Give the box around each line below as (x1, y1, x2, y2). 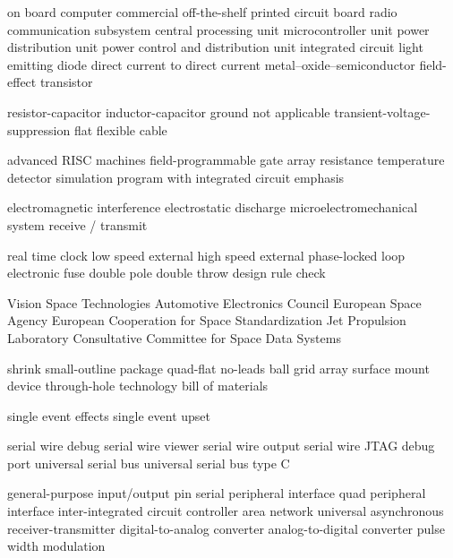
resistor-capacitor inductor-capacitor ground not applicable (7, 102, 330, 121)
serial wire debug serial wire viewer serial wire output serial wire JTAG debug (7, 436, 435, 455)
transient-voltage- (334, 102, 431, 121)
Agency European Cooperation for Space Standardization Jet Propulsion (7, 311, 406, 330)
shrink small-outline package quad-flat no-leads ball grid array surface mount (7, 358, 430, 377)
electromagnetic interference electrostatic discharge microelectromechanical (7, 198, 418, 217)
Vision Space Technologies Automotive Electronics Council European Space (7, 293, 422, 312)
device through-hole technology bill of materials (7, 376, 269, 395)
